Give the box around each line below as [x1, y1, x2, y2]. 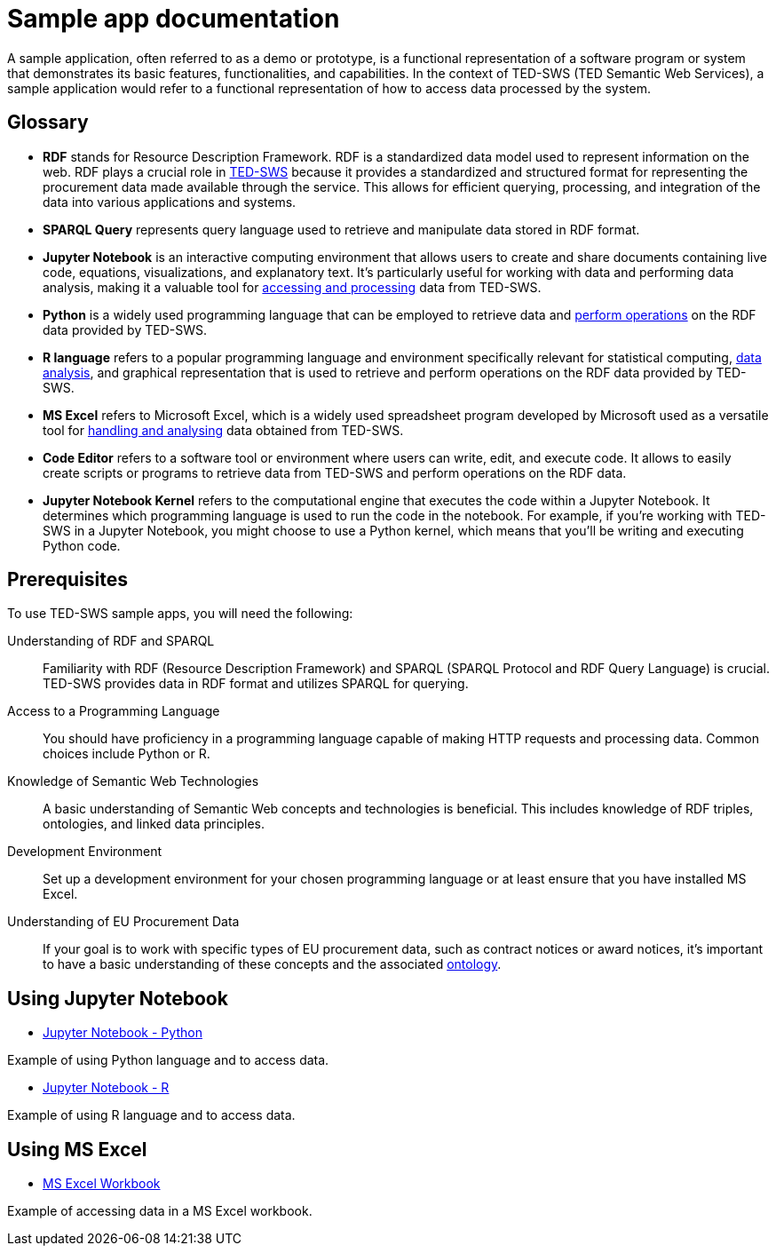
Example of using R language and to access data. [7, 1107, 296, 1123]
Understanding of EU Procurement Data [7, 914, 240, 930]
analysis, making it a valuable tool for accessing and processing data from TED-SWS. [43, 279, 542, 295]
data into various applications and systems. [43, 194, 297, 210]
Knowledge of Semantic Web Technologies [7, 773, 259, 789]
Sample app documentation [7, 4, 340, 34]
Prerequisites [7, 568, 128, 591]
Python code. [43, 537, 121, 553]
